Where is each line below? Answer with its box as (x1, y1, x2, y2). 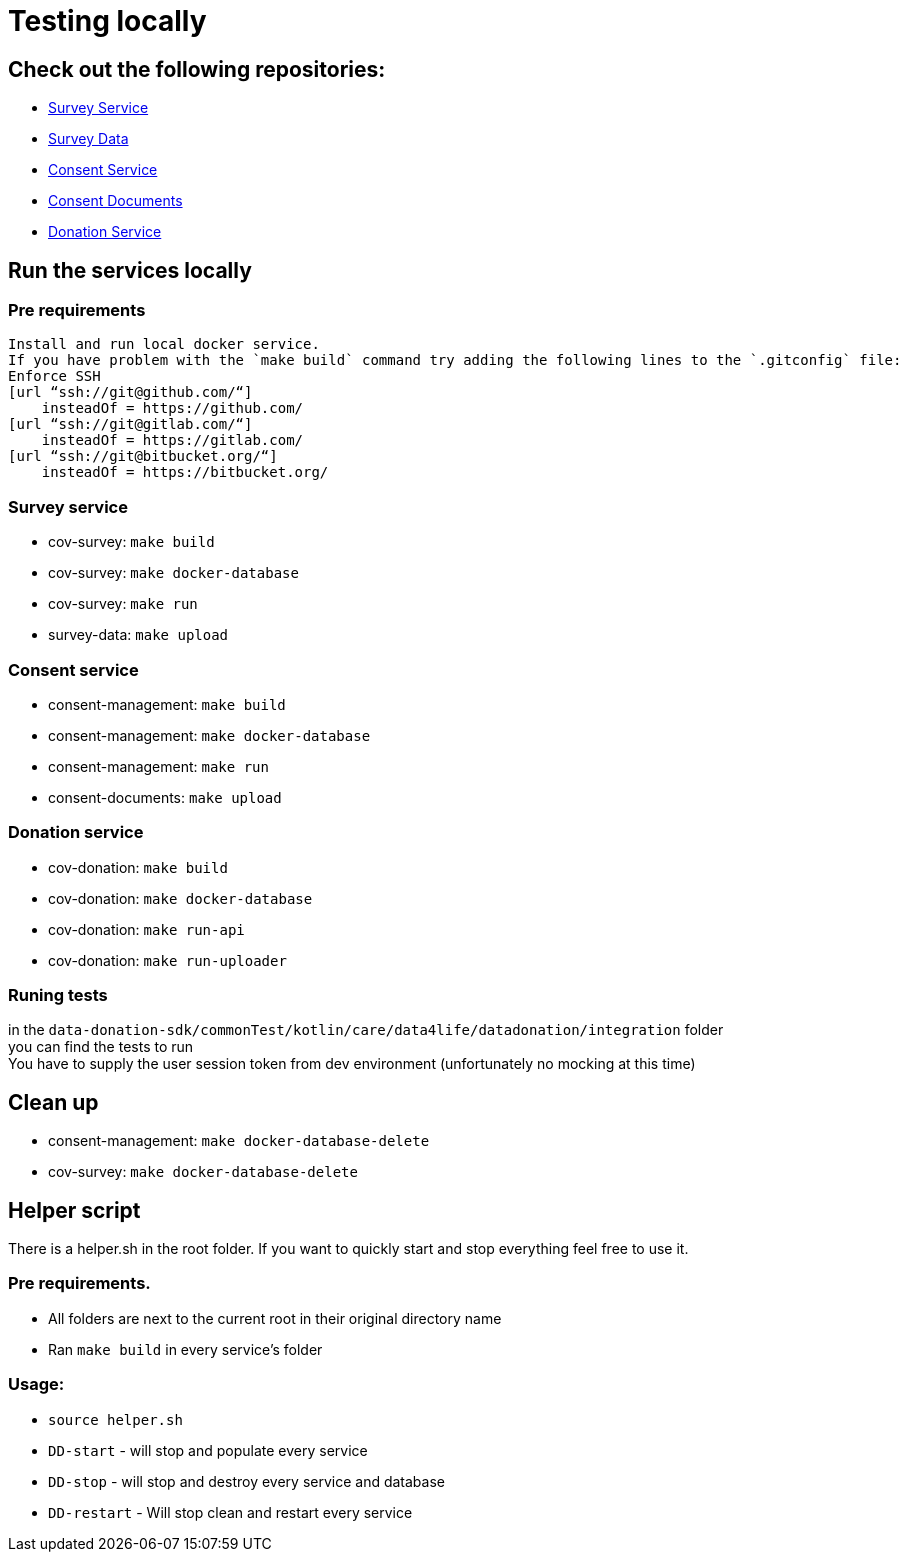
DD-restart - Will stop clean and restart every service (48, 1503, 413, 1521)
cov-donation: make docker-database (48, 889, 313, 907)
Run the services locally (8, 257, 252, 283)
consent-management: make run (48, 757, 269, 775)
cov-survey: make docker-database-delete (48, 1163, 358, 1181)
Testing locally (8, 4, 207, 38)
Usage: (8, 1374, 65, 1395)
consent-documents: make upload (48, 788, 282, 806)
